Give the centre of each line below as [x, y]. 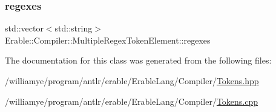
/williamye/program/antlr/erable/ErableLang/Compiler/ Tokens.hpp [132, 81]
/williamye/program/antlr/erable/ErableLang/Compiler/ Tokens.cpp [132, 101]
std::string [74, 28]
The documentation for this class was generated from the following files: [138, 60]
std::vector [24, 28]
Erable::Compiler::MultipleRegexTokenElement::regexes [108, 40]
